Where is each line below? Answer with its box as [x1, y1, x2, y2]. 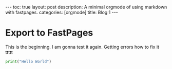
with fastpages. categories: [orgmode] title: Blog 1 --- [5, 9, 118, 15]
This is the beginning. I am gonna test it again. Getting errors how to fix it [5, 44, 159, 50]
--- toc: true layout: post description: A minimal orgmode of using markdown [5, 4, 167, 10]
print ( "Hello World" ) [5, 59, 52, 64]
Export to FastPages [5, 27, 93, 39]
